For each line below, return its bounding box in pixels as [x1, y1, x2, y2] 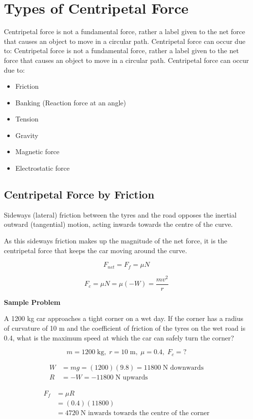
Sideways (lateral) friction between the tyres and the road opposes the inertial [4, 209, 237, 219]
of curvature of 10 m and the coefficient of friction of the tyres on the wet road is [4, 323, 246, 333]
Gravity [15, 130, 38, 140]
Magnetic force [15, 146, 60, 157]
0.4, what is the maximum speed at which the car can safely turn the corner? [4, 332, 234, 342]
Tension [15, 114, 38, 124]
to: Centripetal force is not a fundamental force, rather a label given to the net [4, 45, 239, 56]
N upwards [115, 374, 148, 381]
